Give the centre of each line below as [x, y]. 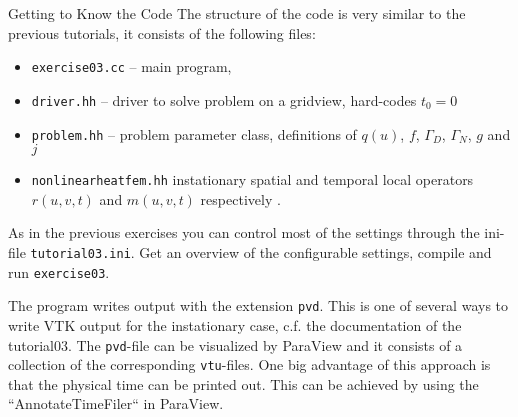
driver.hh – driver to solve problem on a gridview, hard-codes [224, 99]
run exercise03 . [59, 271]
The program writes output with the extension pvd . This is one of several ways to [258, 305]
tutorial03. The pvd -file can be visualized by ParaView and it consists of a [235, 344]
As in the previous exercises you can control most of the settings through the [244, 232]
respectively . [240, 198]
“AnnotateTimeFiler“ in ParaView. [116, 403]
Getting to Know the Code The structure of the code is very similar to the [237, 13]
